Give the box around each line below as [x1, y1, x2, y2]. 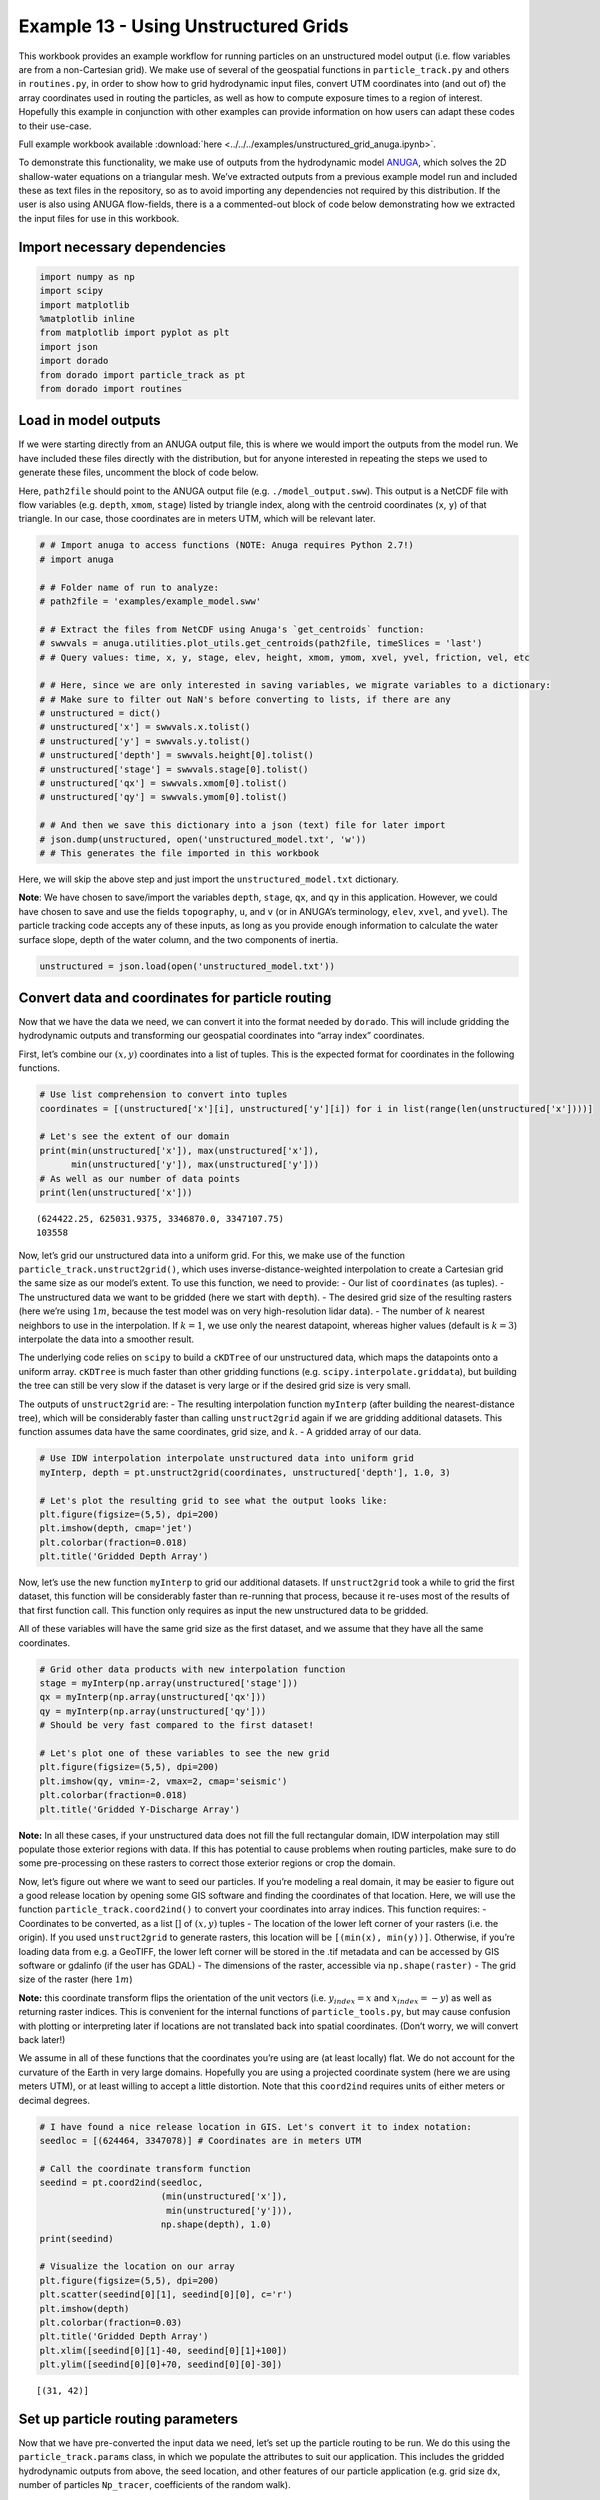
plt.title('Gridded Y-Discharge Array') [39, 1803, 240, 1815]
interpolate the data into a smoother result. [18, 1333, 195, 1345]
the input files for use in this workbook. [18, 212, 180, 224]
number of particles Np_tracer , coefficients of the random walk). [18, 2479, 291, 2491]
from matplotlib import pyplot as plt [39, 327, 230, 339]
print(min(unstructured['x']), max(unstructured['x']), [39, 1145, 320, 1156]
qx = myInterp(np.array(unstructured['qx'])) [39, 1691, 267, 1703]
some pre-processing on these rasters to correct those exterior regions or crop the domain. [18, 1857, 396, 1869]
